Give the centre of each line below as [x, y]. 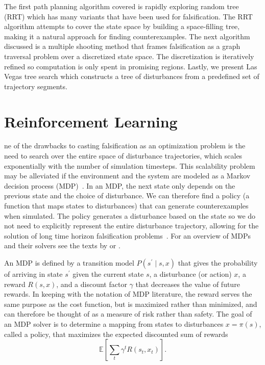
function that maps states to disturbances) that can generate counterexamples [126, 206]
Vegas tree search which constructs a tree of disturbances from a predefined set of [132, 76]
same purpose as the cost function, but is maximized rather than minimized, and [131, 304]
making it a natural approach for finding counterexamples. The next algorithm [127, 36]
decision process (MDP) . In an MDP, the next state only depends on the [120, 185]
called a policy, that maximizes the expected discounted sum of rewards [116, 334]
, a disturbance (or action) [190, 274]
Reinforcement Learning [91, 121]
